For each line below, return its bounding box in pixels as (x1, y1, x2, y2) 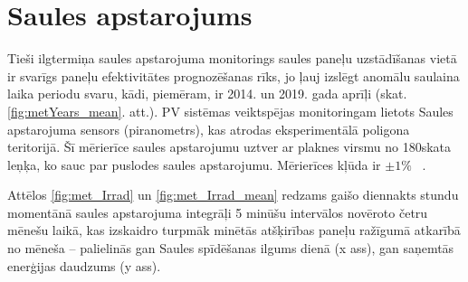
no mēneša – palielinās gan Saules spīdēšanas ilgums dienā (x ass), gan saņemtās (7, 239, 454, 258)
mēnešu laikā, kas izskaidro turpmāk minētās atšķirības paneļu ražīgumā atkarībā (7, 221, 461, 240)
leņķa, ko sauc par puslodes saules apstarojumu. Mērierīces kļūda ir (7, 155, 381, 174)
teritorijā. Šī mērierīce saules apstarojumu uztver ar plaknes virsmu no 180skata (7, 137, 451, 156)
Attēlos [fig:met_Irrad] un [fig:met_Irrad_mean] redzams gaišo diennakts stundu (7, 185, 459, 204)
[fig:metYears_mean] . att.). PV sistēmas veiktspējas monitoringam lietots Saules (7, 101, 454, 120)
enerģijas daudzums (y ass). (7, 256, 161, 275)
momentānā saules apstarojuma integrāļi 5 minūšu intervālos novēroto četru (7, 202, 428, 221)
